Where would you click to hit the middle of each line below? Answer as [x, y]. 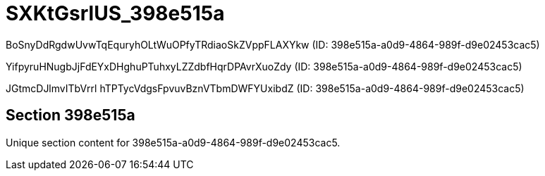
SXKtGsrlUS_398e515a [115, 13]
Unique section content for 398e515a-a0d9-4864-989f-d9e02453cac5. [173, 142]
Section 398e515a [71, 115]
